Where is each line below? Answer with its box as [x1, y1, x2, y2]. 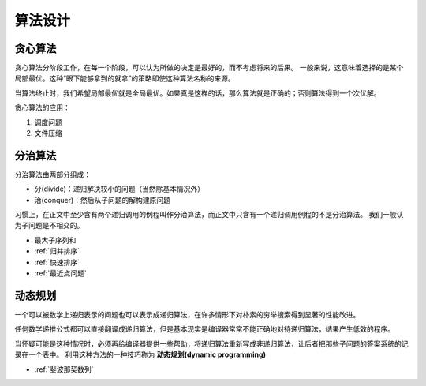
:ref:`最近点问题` [34, 268, 87, 278]
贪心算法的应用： [14, 103, 70, 112]
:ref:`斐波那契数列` [34, 364, 94, 374]
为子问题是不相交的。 [14, 221, 84, 230]
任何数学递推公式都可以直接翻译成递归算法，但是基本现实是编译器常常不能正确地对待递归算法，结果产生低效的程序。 [14, 324, 394, 334]
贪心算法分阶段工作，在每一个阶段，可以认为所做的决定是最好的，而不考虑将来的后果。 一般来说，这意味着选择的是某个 [14, 63, 404, 73]
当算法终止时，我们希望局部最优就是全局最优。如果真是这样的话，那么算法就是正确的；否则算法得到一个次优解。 [14, 88, 381, 98]
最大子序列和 [34, 235, 77, 245]
